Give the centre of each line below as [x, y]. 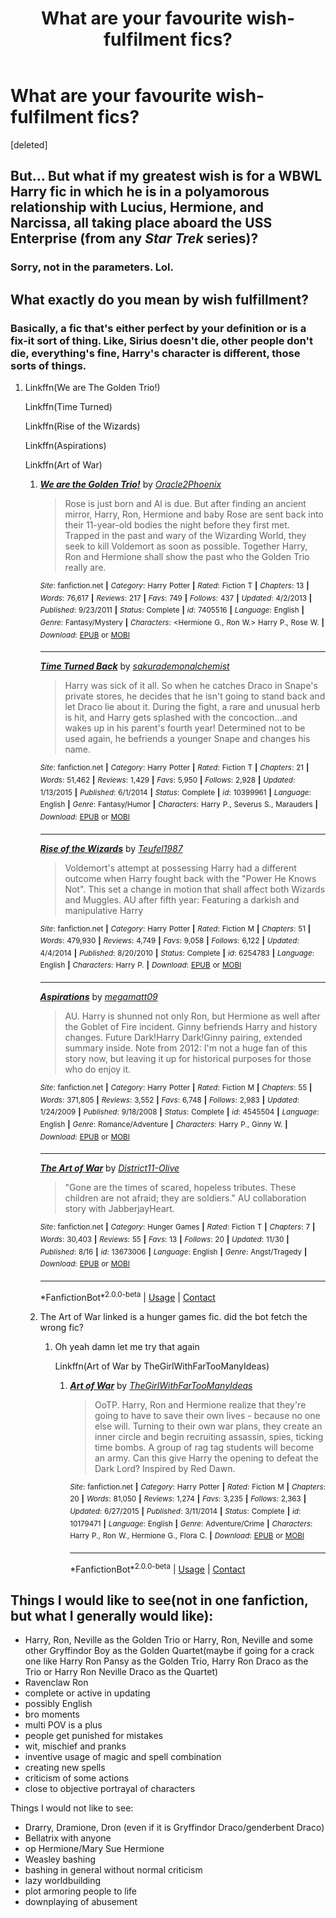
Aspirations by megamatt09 [98, 997]
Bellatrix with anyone [68, 1838]
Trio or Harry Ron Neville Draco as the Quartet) [121, 1672]
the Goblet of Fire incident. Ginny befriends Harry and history [191, 1027]
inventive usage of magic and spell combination [123, 1757]
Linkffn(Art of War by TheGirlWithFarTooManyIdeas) [162, 1366]
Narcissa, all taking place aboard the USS [141, 223]
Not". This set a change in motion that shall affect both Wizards [195, 889]
